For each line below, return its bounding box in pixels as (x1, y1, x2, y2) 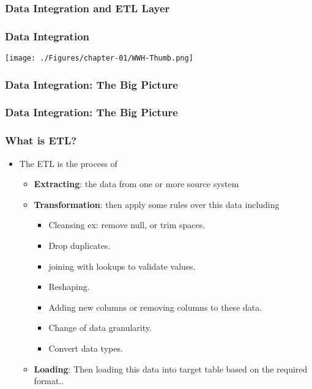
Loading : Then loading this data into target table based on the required (34, 362, 308, 375)
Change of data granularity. (48, 321, 152, 334)
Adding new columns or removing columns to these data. (48, 300, 262, 313)
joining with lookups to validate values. (48, 259, 196, 272)
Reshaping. (48, 280, 90, 293)
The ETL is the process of (19, 157, 117, 169)
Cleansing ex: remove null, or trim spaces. (48, 218, 206, 231)
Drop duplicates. (48, 239, 111, 251)
